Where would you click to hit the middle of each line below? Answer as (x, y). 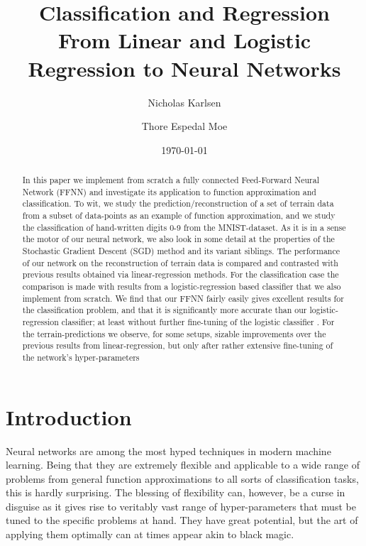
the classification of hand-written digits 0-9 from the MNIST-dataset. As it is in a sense (184, 227)
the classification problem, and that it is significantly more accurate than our (165, 310)
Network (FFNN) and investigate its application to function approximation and (169, 191)
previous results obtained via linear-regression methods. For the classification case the (181, 274)
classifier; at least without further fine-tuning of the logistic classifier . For (198, 321)
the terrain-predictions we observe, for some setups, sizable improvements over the (174, 333)
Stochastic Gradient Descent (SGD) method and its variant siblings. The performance (181, 251)
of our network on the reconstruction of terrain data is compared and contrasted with (180, 262)
